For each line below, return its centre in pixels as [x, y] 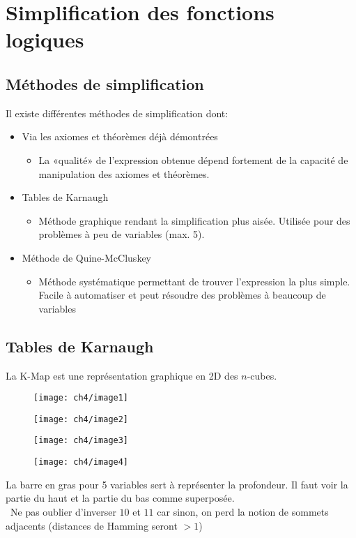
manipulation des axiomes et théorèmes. [124, 173]
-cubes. [262, 375]
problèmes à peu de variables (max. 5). [122, 234]
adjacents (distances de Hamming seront [92, 525]
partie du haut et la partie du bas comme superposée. [120, 498]
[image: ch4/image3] [81, 441]
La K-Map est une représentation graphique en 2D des [122, 375]
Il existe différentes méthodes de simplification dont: [117, 113]
